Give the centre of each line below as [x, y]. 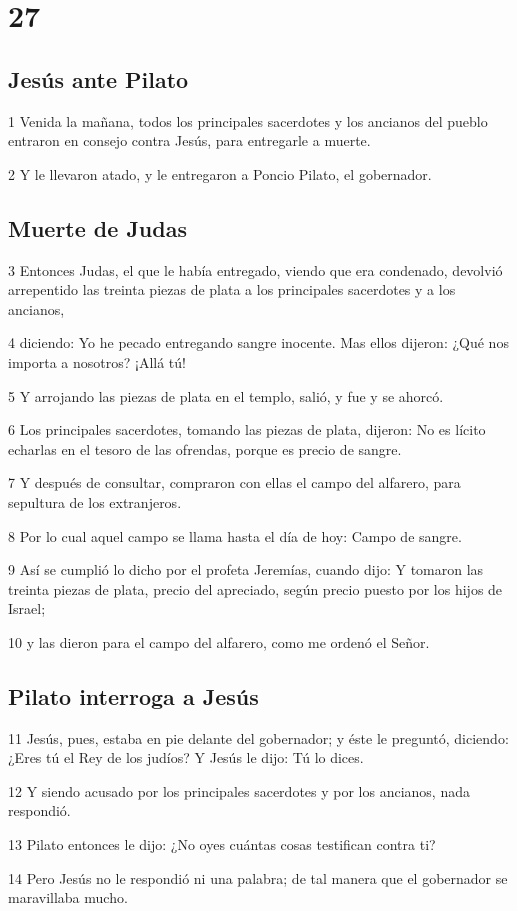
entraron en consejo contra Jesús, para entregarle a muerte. [189, 140]
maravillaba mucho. [68, 897]
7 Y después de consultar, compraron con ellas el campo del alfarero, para [234, 482]
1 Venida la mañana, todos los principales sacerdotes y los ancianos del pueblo [248, 120]
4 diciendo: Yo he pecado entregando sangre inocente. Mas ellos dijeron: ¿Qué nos [258, 342]
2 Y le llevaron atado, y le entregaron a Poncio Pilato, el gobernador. [220, 173]
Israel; [27, 608]
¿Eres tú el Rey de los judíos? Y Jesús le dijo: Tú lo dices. [186, 757]
